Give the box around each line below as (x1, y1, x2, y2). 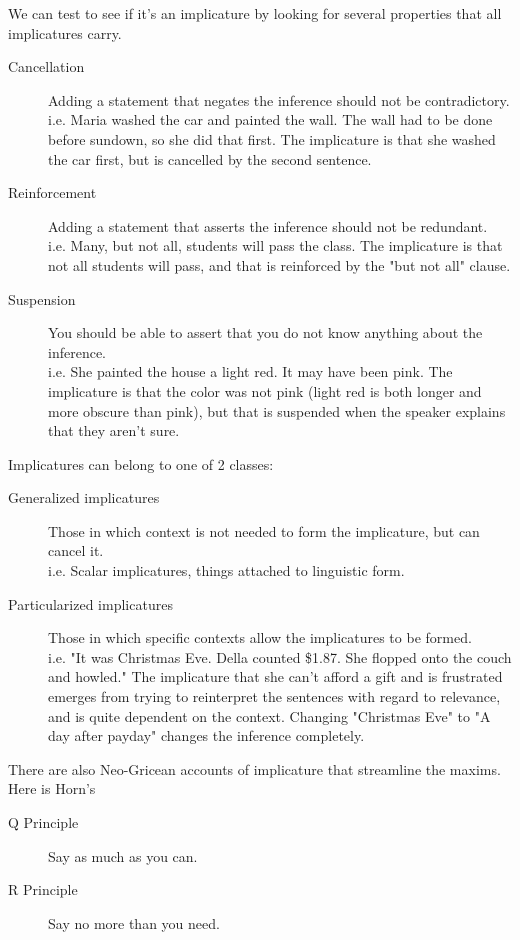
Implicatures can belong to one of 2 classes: (8, 453, 274, 474)
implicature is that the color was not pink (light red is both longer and (48, 380, 482, 401)
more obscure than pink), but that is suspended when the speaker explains (48, 400, 506, 421)
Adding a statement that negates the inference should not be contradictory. (48, 89, 510, 110)
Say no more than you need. (48, 912, 220, 933)
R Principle (8, 879, 78, 900)
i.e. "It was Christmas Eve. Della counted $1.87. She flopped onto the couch (48, 646, 512, 667)
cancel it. (48, 540, 104, 561)
